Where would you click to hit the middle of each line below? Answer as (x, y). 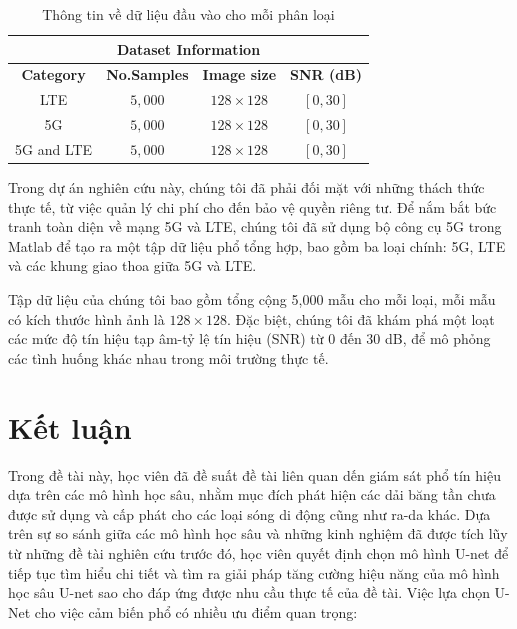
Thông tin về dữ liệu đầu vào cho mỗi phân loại (188, 14)
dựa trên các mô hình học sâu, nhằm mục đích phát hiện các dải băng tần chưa (252, 494)
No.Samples (147, 74)
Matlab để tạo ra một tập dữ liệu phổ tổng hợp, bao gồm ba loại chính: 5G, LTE (257, 245)
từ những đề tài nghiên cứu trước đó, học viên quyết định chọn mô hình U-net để (258, 552)
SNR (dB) (326, 74)
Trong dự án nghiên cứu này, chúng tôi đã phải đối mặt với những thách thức (246, 187)
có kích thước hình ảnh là (86, 318)
